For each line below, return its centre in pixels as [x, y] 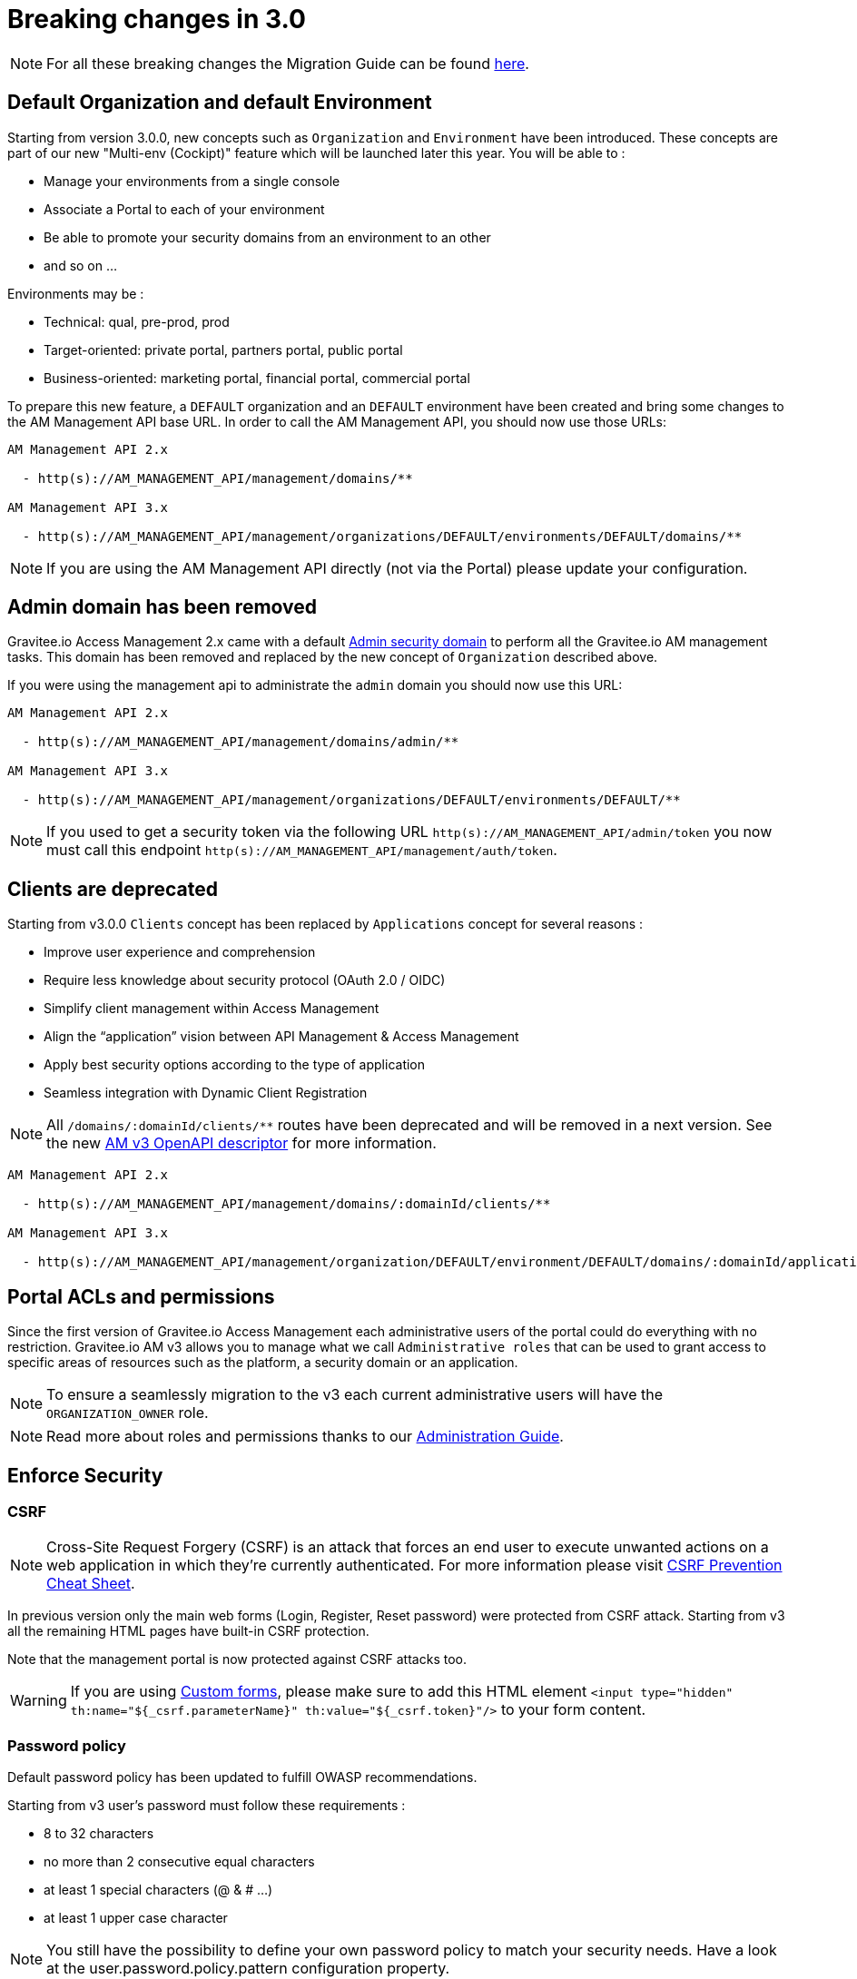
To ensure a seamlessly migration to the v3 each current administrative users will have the [355, 1395]
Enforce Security [85, 1475]
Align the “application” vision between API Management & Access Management [281, 1037]
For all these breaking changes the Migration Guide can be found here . [288, 63]
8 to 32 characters [99, 1834]
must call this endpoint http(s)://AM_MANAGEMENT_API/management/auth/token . [302, 850]
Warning [39, 1701]
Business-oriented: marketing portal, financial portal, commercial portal [257, 378]
